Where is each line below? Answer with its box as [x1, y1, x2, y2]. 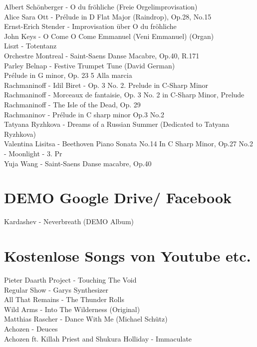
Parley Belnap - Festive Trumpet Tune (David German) [4, 60, 175, 70]
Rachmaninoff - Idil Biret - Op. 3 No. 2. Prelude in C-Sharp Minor [4, 79, 209, 90]
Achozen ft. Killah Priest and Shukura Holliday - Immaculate [4, 333, 192, 344]
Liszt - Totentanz [4, 40, 57, 51]
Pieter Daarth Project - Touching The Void [4, 274, 137, 285]
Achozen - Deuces [4, 323, 58, 334]
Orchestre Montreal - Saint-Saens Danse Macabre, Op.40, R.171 [4, 50, 200, 60]
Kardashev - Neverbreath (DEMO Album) [4, 216, 134, 227]
